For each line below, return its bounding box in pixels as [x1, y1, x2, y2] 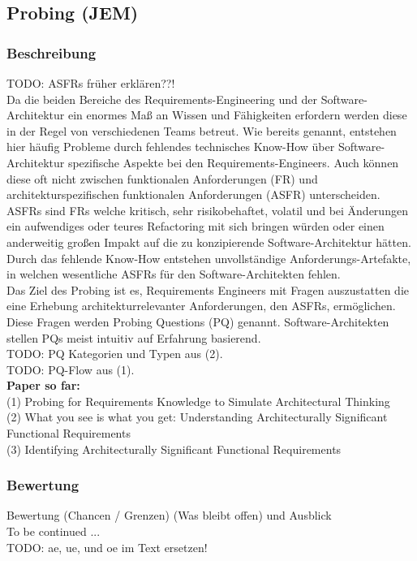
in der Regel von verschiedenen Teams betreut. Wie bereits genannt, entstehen [6, 122, 397, 139]
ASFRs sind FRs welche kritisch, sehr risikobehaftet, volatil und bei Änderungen [6, 201, 408, 218]
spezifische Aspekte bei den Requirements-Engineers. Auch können [67, 153, 399, 170]
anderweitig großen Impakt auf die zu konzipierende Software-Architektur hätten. [6, 233, 411, 250]
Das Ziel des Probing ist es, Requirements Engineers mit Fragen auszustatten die [6, 281, 409, 298]
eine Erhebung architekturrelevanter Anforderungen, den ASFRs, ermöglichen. [6, 297, 396, 314]
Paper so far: [6, 377, 80, 394]
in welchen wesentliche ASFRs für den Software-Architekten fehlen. [6, 265, 341, 283]
